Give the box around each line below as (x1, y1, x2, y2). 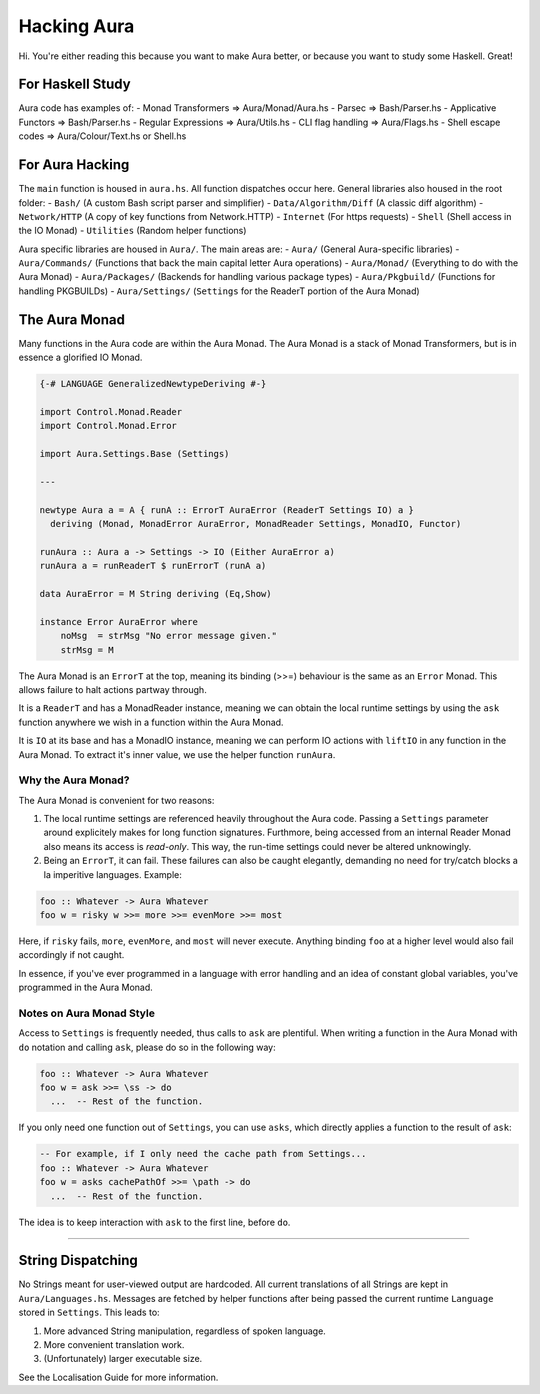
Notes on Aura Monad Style (18, 1006, 155, 1020)
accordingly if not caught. (18, 949, 125, 961)
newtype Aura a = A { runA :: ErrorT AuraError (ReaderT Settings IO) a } (39, 504, 415, 515)
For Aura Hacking (18, 156, 130, 174)
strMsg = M (60, 644, 114, 655)
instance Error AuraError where (39, 616, 199, 627)
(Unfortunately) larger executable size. (43, 1353, 203, 1365)
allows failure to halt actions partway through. (18, 683, 207, 695)
